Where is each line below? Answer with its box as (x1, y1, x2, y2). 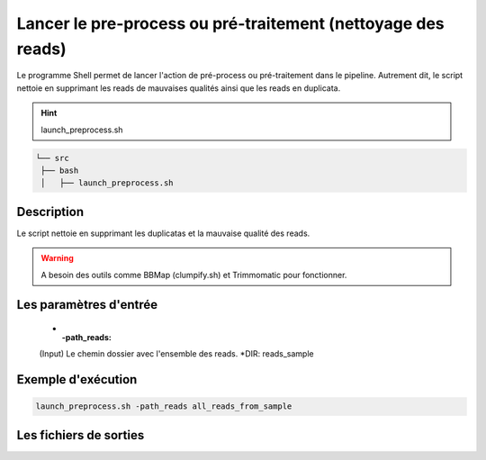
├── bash (40, 165, 79, 176)
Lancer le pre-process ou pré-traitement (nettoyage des (16, 14, 445, 33)
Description (16, 203, 85, 220)
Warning (40, 253, 74, 264)
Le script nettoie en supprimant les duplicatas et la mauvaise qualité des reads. (16, 228, 310, 239)
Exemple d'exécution (16, 372, 138, 387)
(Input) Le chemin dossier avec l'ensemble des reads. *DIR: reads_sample (39, 348, 314, 359)
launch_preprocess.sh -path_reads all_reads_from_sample (35, 401, 292, 411)
